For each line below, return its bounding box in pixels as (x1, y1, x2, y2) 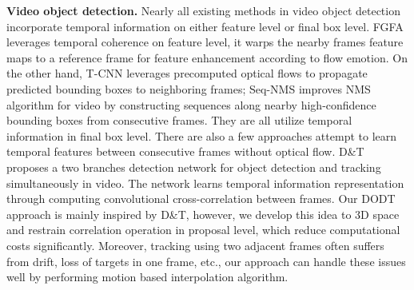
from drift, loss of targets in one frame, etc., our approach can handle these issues (6, 252, 406, 269)
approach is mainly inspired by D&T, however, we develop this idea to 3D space (6, 205, 400, 222)
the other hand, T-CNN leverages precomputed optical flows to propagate (6, 65, 368, 81)
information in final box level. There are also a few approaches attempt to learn (6, 127, 397, 144)
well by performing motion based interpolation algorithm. (6, 268, 289, 285)
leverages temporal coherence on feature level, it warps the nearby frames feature (6, 34, 404, 50)
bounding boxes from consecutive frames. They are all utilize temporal (6, 112, 352, 129)
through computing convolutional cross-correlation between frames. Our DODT (6, 190, 396, 207)
